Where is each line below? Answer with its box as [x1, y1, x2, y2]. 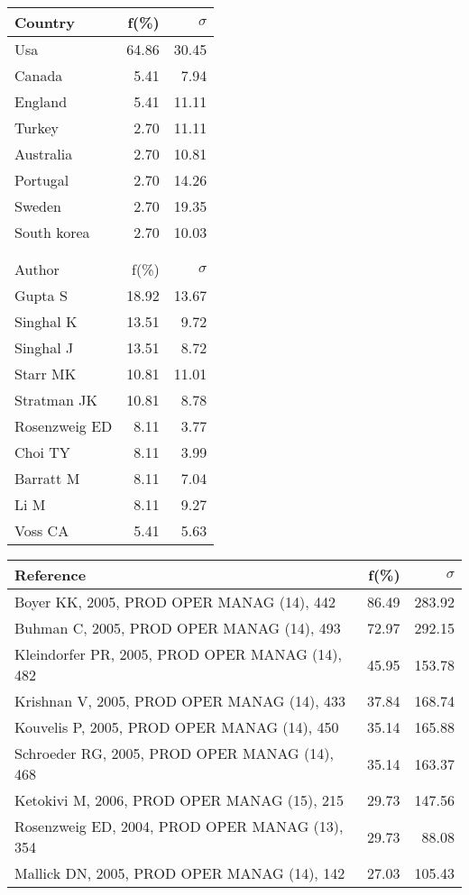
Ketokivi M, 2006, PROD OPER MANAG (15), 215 [14, 790, 345, 810]
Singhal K [14, 311, 78, 332]
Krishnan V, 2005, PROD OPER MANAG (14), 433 [14, 690, 345, 711]
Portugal [14, 169, 69, 190]
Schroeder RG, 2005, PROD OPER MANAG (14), [14, 743, 334, 763]
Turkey [14, 117, 59, 138]
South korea [14, 222, 90, 242]
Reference [14, 564, 87, 585]
